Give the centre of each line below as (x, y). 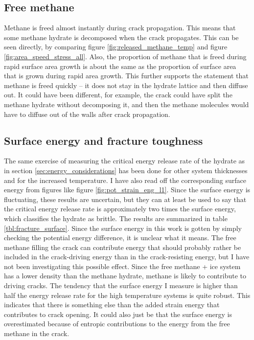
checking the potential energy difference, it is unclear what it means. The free (120, 238)
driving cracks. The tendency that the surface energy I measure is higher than (121, 285)
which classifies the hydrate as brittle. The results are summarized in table (116, 218)
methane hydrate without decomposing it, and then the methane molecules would (127, 104)
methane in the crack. (37, 333)
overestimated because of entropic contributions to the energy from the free (117, 324)
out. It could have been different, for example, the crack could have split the (118, 95)
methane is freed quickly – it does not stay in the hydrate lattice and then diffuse (126, 85)
